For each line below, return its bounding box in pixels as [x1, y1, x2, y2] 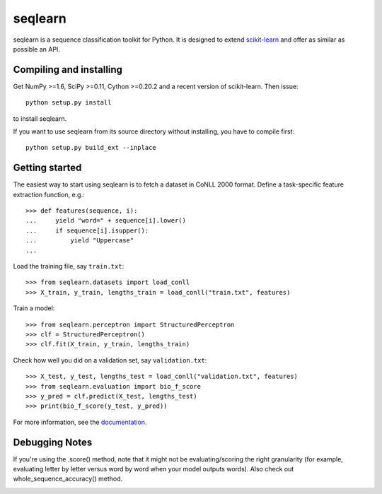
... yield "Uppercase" [25, 237, 134, 245]
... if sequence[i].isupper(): [25, 226, 149, 235]
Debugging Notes [13, 436, 93, 448]
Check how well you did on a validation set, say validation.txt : [13, 355, 207, 364]
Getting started [13, 162, 82, 174]
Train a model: [13, 304, 55, 312]
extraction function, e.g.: [13, 190, 85, 199]
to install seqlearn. [13, 114, 67, 123]
